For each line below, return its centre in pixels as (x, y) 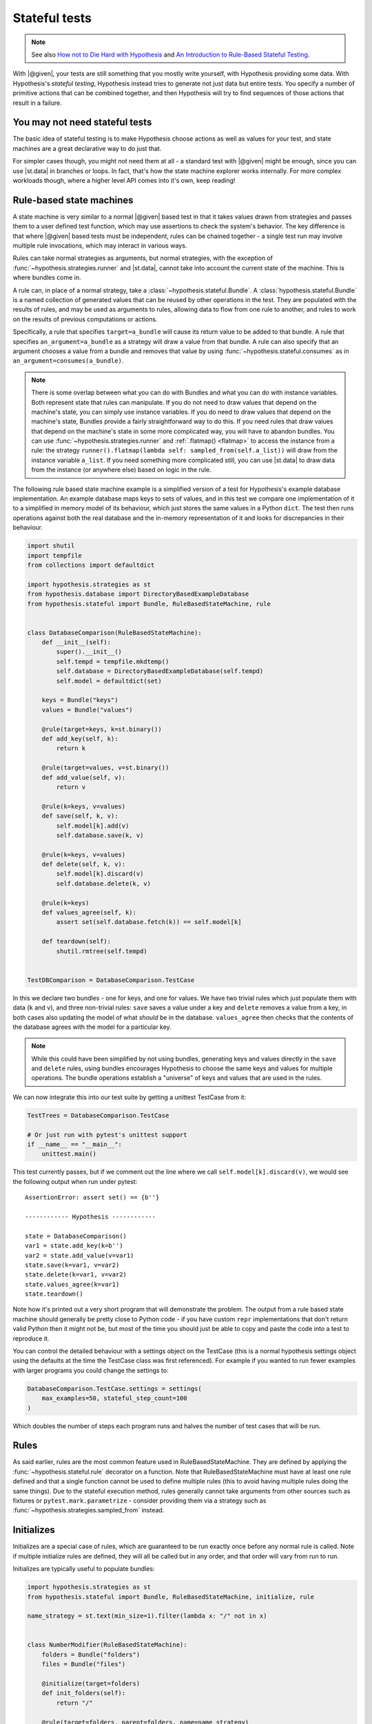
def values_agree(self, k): (89, 913)
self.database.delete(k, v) (104, 883)
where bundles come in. (47, 278)
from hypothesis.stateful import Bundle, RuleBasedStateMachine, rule (149, 604)
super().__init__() (89, 652)
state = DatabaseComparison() (76, 1236)
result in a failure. (37, 103)
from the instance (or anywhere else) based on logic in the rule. (121, 470)
